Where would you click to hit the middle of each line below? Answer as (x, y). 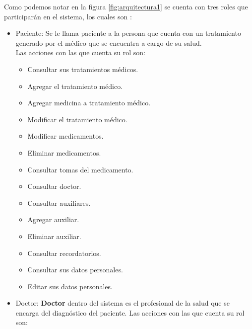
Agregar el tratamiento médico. (75, 86)
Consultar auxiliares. (59, 203)
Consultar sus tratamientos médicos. (83, 69)
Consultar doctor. (54, 186)
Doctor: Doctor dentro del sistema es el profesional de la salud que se (123, 303)
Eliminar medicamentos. (64, 152)
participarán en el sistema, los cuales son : (68, 16)
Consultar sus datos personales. (75, 270)
